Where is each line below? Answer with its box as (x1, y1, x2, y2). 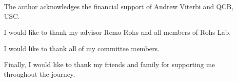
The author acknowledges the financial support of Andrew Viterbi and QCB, (4, 1, 234, 11)
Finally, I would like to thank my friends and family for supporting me (4, 59, 215, 69)
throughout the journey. (4, 68, 75, 79)
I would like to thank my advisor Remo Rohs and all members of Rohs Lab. (4, 27, 231, 37)
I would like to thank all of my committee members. (4, 43, 159, 53)
